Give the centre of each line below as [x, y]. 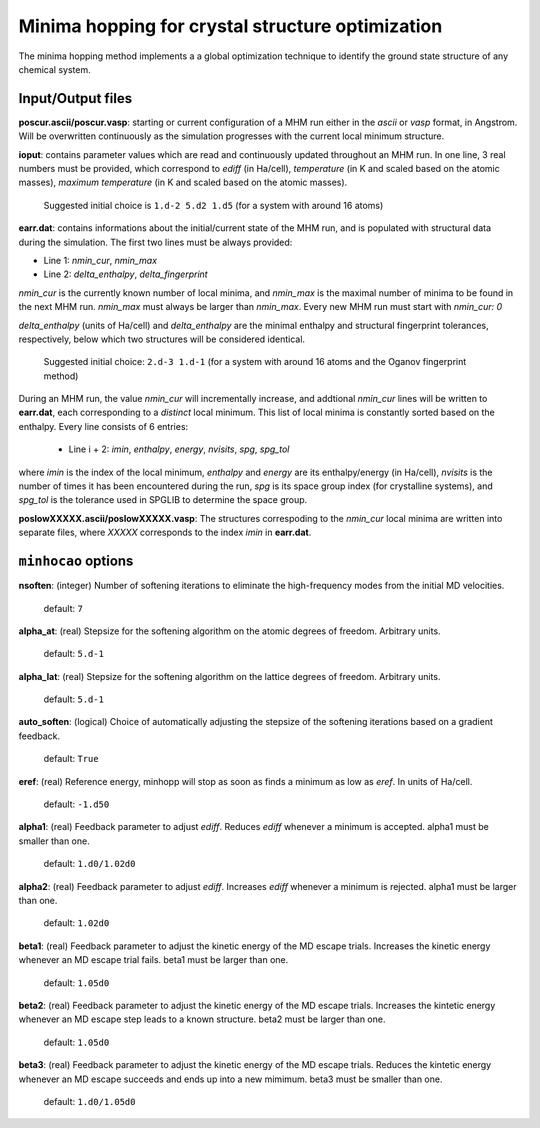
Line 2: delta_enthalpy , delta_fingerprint [126, 274]
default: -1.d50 [76, 804]
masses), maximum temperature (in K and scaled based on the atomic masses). [183, 182]
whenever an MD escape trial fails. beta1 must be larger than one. [153, 960]
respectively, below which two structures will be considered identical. [161, 339]
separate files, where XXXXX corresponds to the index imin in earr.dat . [165, 532]
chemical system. [54, 69]
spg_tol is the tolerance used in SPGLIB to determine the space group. [163, 500]
